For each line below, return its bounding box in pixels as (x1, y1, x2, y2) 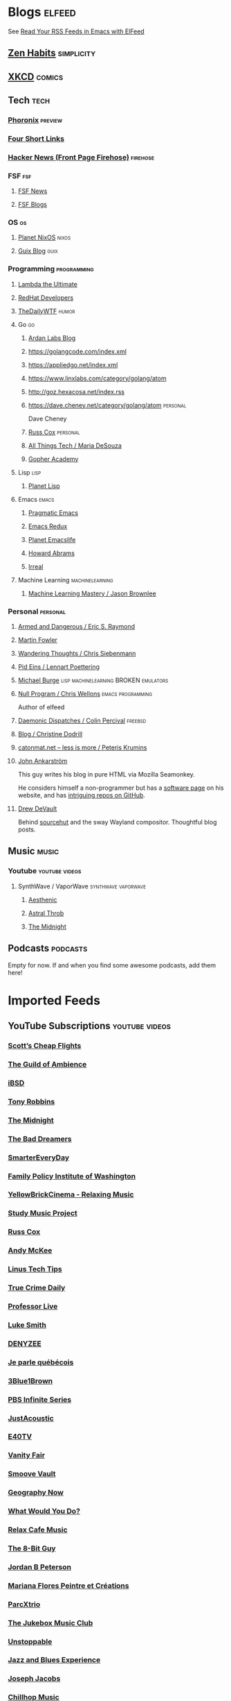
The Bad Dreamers (8, 1134, 72, 1144)
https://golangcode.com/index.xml (28, 347, 127, 355)
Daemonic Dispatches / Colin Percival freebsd (17, 716, 147, 725)
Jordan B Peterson (8, 1562, 72, 1572)
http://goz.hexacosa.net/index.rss (28, 387, 125, 396)
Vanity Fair (8, 1450, 46, 1460)
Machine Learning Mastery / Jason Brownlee (28, 589, 156, 598)
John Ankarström (17, 757, 68, 765)
